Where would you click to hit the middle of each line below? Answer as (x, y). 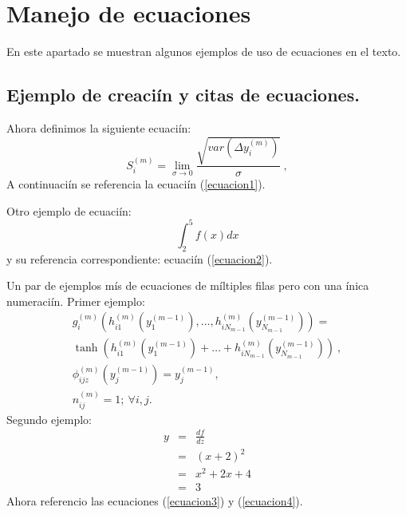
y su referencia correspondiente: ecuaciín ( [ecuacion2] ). (140, 258)
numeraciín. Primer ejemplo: (76, 301)
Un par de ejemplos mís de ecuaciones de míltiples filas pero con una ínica (188, 285)
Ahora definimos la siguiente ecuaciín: (99, 127)
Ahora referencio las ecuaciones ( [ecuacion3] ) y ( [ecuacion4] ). (155, 501)
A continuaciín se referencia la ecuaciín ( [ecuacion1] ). (136, 184)
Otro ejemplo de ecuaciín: (69, 210)
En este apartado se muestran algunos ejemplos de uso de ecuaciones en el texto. (204, 51)
